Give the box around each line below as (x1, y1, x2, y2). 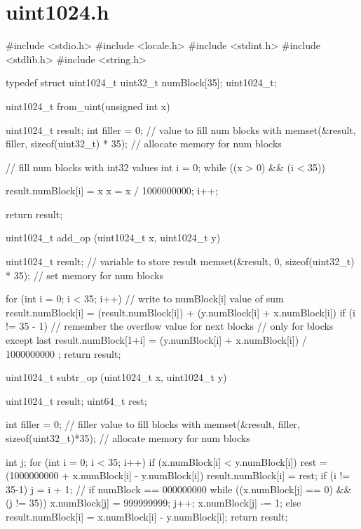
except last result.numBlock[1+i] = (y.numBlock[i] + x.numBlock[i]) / (6, 333, 307, 347)
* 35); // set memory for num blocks (6, 267, 163, 282)
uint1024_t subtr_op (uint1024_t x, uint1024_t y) (6, 370, 227, 384)
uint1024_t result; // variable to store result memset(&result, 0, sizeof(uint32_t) (6, 254, 355, 269)
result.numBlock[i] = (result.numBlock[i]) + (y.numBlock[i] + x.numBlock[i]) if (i (6, 304, 355, 319)
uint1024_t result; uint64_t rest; (6, 393, 147, 408)
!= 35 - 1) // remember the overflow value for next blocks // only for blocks (6, 319, 334, 333)
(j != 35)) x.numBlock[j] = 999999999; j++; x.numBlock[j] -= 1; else (6, 495, 301, 510)
